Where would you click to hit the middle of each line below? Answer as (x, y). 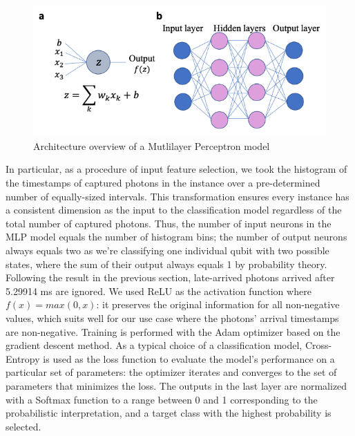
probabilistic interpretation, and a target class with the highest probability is (169, 413)
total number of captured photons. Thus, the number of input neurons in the (169, 223)
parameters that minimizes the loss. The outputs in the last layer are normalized (176, 385)
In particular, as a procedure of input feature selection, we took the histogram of (176, 169)
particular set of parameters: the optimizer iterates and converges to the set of (171, 372)
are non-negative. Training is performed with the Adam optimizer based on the (173, 331)
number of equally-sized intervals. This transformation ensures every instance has (177, 196)
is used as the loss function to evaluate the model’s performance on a (189, 358)
